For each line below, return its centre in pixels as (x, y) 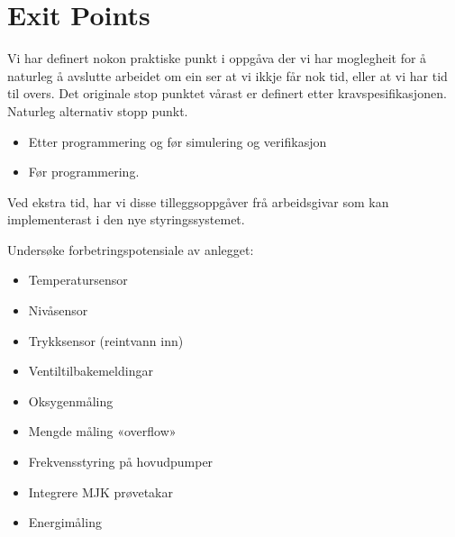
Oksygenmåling (71, 400)
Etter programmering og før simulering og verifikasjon (177, 141)
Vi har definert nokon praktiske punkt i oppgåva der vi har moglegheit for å (217, 58)
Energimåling (65, 522)
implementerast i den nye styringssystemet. (126, 219)
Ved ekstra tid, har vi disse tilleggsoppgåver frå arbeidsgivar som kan (198, 201)
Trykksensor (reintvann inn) (106, 340)
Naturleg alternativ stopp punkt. (98, 110)
